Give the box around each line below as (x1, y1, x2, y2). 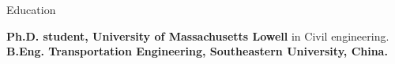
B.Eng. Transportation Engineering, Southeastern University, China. (6, 43, 388, 59)
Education (6, 2, 56, 17)
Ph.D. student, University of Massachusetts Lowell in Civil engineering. (6, 27, 389, 44)
